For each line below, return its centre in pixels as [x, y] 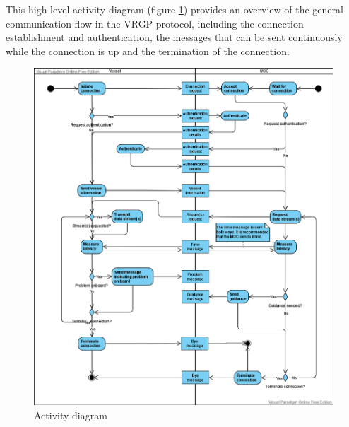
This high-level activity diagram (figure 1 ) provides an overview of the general [174, 9]
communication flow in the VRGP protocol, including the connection [155, 23]
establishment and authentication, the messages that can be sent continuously [174, 37]
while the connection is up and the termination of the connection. [148, 51]
